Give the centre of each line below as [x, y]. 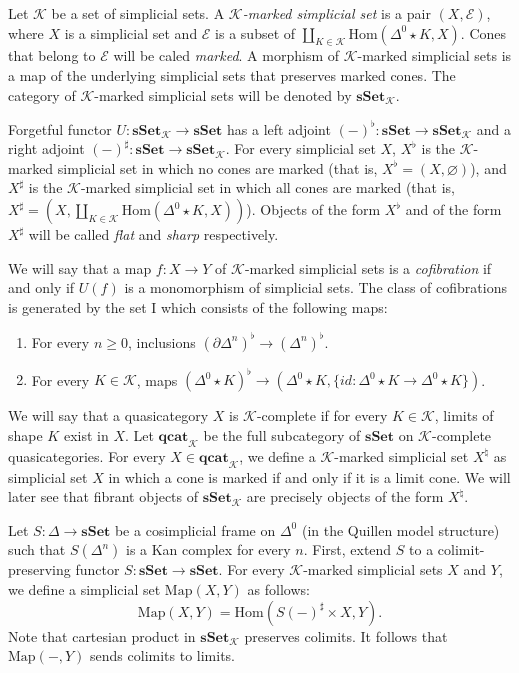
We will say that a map [80, 267]
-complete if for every [322, 415]
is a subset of [255, 32]
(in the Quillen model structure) [400, 529]
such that [37, 549]
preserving [39, 569]
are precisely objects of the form [345, 496]
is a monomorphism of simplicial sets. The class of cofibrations [315, 287]
